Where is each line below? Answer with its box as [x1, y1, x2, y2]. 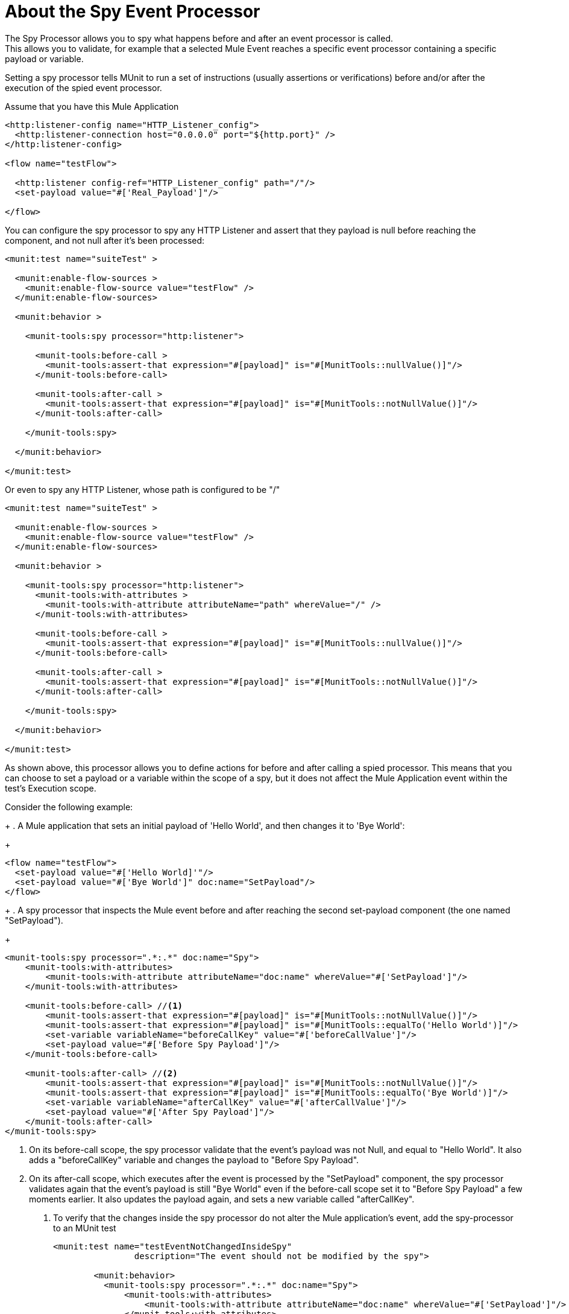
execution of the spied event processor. [5, 82, 162, 93]
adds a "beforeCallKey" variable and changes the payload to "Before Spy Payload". [29, 1154, 359, 1165]
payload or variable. [5, 53, 84, 64]
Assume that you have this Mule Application [5, 101, 179, 112]
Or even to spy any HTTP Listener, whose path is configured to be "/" [5, 484, 280, 495]
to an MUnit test [53, 1222, 116, 1233]
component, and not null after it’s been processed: [5, 235, 205, 246]
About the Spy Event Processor [5, 1, 260, 22]
